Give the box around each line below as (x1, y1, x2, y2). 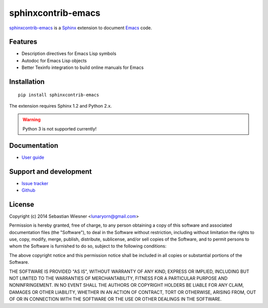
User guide (21, 154, 45, 160)
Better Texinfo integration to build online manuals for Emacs (21, 64, 144, 70)
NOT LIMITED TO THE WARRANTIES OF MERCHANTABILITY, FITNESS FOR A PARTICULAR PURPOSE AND (9, 275, 228, 281)
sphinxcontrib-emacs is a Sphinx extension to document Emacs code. (9, 25, 152, 31)
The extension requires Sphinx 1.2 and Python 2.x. (9, 103, 112, 109)
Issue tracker (21, 180, 49, 186)
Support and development (9, 167, 92, 176)
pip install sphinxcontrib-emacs (18, 92, 99, 98)
